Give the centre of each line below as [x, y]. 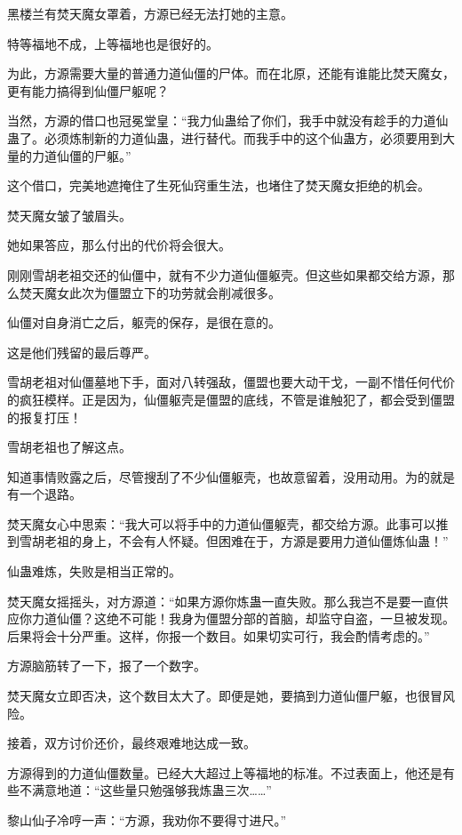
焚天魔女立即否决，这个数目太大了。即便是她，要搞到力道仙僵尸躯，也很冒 [225, 696]
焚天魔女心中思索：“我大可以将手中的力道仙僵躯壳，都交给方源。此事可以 [222, 523]
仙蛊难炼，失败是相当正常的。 [94, 571]
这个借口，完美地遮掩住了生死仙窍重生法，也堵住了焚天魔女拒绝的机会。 [219, 185]
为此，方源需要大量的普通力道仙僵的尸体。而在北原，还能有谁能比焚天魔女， [231, 73]
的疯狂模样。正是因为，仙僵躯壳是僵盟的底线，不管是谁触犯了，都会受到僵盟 [231, 399]
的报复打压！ [44, 417]
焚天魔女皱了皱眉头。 [69, 215]
